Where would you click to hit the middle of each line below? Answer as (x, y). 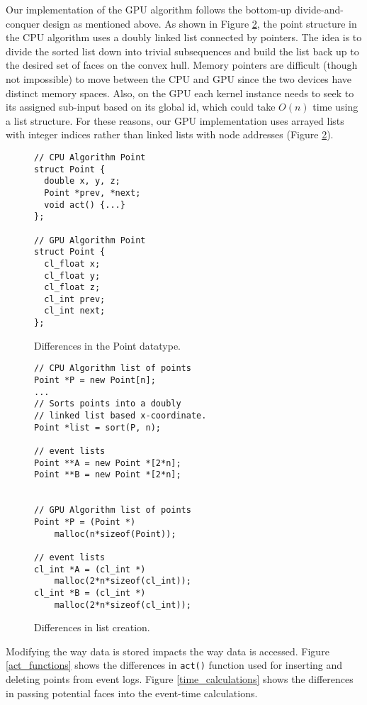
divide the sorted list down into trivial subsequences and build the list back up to (182, 51)
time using (335, 107)
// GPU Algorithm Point (90, 240)
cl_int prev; (75, 299)
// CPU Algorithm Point (90, 157)
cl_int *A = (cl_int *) (90, 569)
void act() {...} (85, 205)
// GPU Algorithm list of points (113, 510)
